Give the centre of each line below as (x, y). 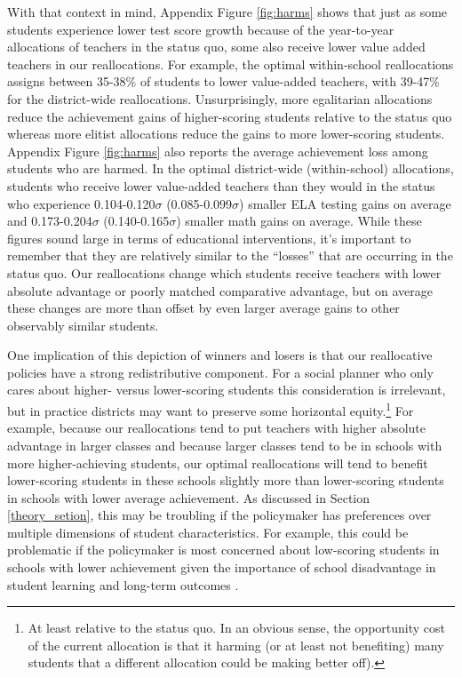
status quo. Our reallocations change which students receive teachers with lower (224, 272)
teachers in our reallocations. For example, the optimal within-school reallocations (231, 64)
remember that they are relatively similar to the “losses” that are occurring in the (230, 255)
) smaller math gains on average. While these (299, 221)
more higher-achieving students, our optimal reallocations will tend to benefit (218, 463)
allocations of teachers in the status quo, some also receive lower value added (216, 47)
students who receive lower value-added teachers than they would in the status (221, 185)
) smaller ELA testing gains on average (345, 203)
